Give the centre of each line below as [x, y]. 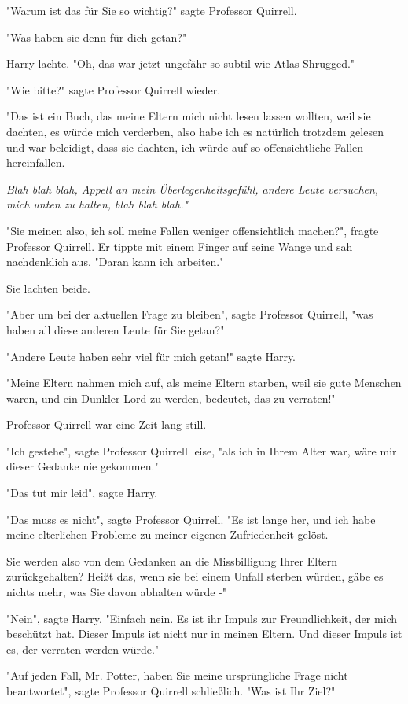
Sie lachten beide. [48, 287]
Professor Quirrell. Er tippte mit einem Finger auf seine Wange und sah [180, 246]
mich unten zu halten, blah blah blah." [97, 204]
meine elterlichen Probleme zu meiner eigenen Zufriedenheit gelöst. [167, 534]
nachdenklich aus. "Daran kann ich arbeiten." [115, 262]
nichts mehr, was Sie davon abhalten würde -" [117, 592]
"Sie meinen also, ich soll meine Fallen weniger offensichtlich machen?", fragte [193, 230]
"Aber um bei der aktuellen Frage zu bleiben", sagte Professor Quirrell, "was [190, 314]
